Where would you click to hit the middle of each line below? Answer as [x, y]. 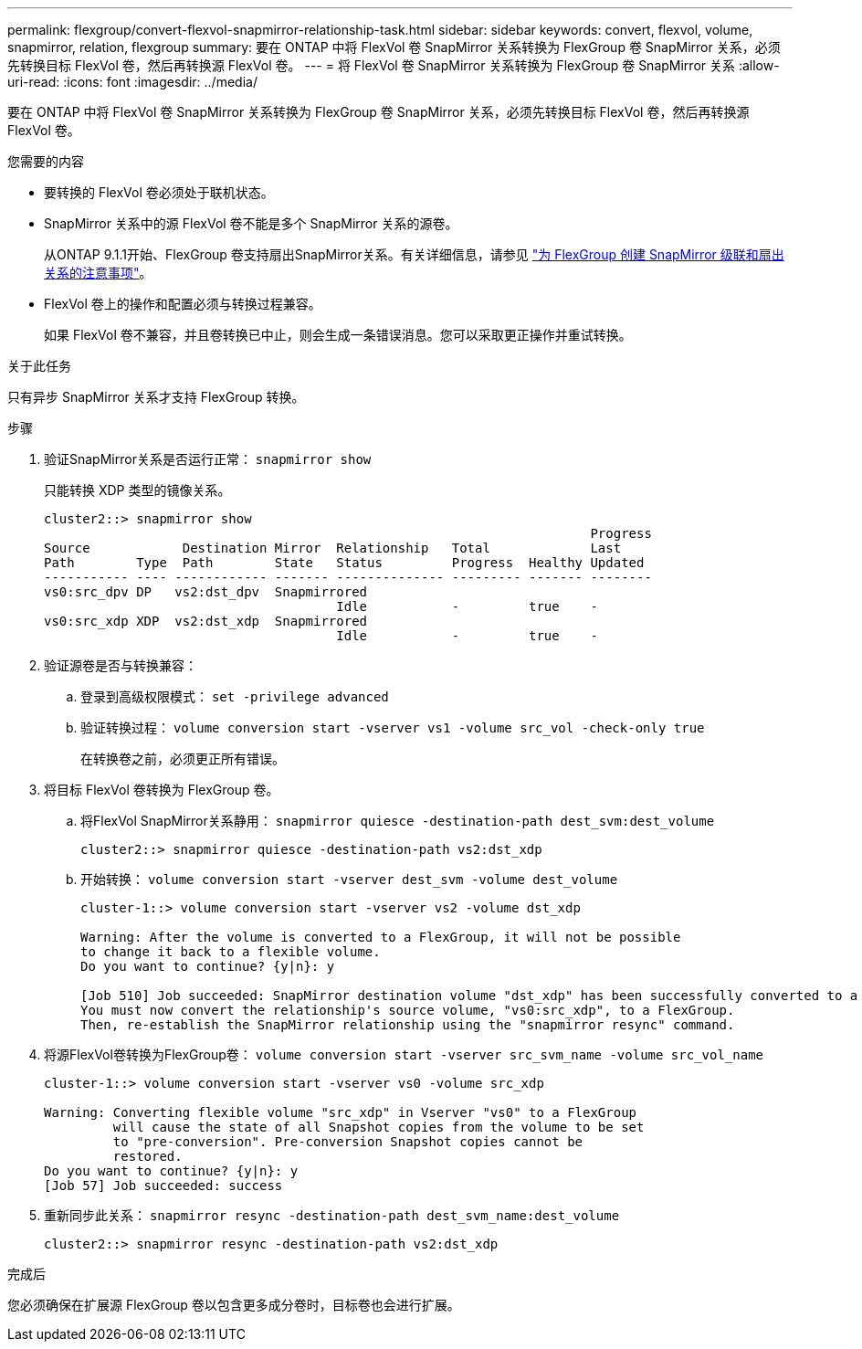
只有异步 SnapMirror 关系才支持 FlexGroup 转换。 [156, 397]
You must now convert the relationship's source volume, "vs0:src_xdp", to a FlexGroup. [408, 1010]
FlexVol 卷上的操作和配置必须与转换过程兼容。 [183, 304]
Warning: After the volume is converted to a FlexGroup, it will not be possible [381, 937]
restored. [147, 1156]
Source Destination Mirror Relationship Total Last [333, 548]
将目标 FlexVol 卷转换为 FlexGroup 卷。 [162, 790]
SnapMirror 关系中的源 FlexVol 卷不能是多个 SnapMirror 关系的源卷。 [251, 223]
